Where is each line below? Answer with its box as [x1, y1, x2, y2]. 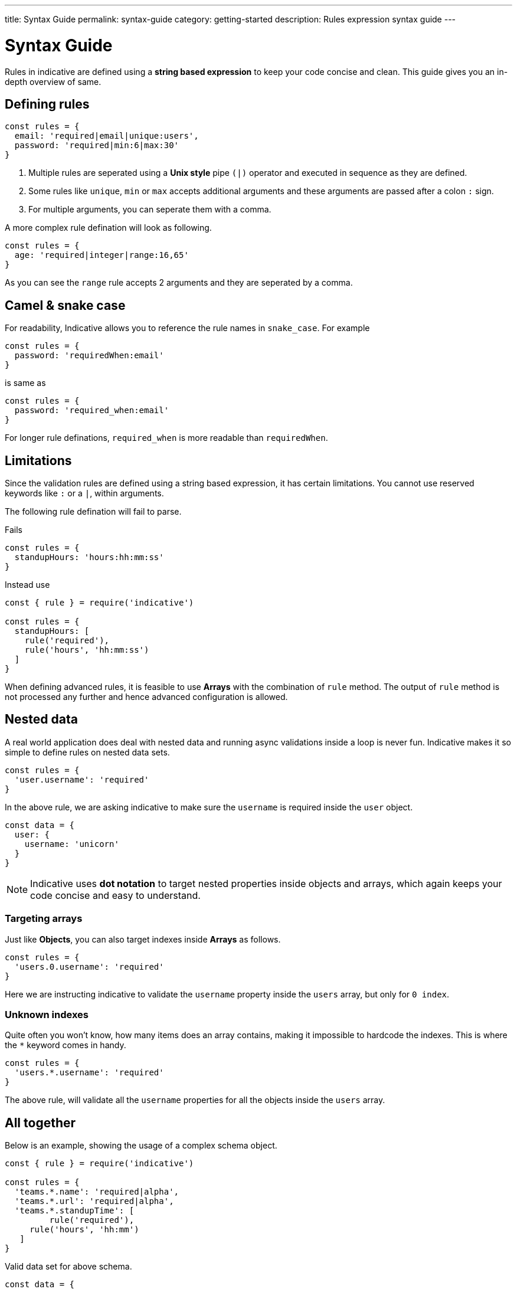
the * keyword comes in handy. [5, 1040, 126, 1051]
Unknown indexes [5, 1009, 89, 1020]
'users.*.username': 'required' [14, 1068, 164, 1078]
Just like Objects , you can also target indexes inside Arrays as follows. [5, 934, 281, 944]
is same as [5, 378, 46, 388]
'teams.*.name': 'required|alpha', [14, 1187, 179, 1197]
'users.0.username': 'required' [14, 961, 164, 971]
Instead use [5, 580, 50, 590]
